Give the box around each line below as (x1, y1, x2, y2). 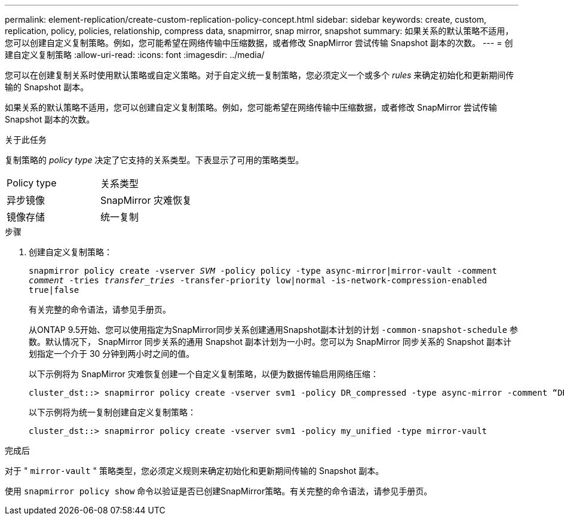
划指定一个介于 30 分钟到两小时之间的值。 (29, 348, 195, 359)
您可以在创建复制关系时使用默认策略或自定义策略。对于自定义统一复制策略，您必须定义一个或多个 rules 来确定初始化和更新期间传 (5, 70, 514, 80)
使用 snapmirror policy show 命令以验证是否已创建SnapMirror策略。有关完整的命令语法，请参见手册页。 (5, 486, 433, 496)
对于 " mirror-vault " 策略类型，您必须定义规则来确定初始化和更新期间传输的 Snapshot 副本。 (5, 466, 384, 476)
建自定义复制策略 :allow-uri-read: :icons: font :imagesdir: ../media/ (5, 50, 265, 60)
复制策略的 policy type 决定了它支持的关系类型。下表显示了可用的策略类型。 (5, 155, 304, 165)
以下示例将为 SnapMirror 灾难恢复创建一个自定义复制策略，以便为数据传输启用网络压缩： (29, 369, 379, 379)
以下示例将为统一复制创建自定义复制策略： (29, 407, 196, 417)
